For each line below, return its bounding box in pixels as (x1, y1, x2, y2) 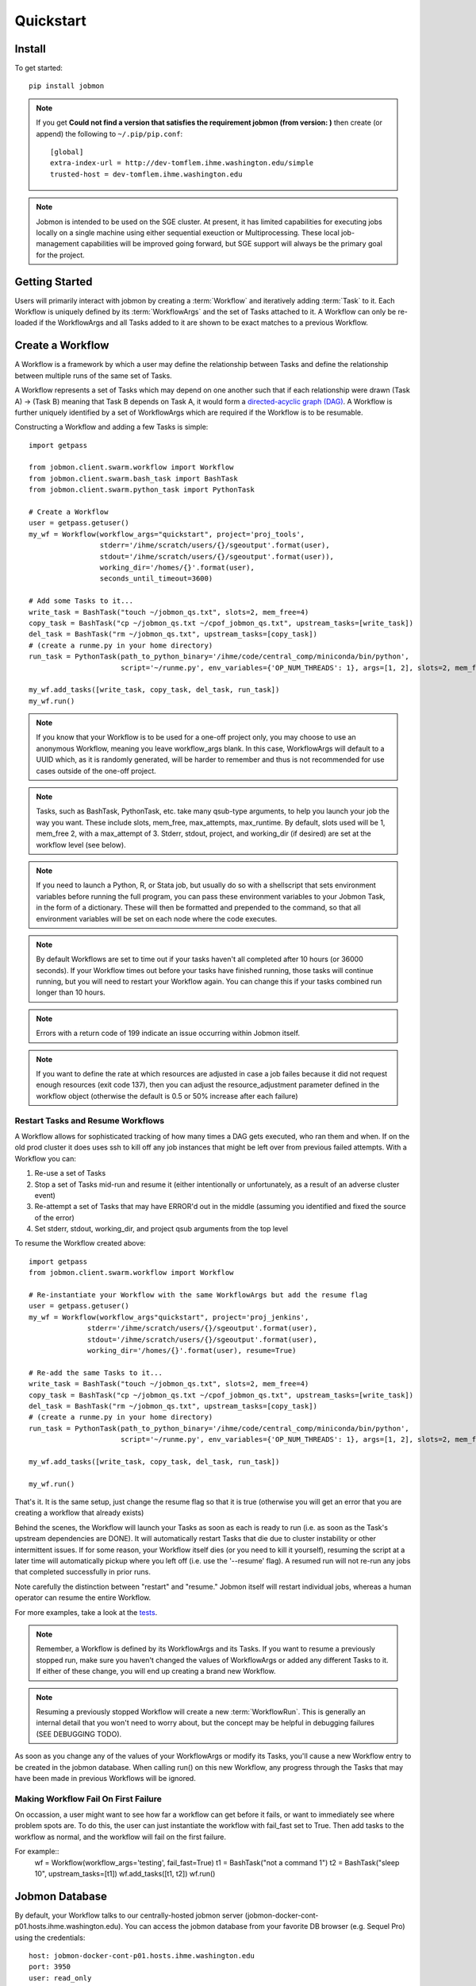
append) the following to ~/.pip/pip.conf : (36, 129, 183, 138)
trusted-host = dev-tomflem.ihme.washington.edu (50, 169, 243, 179)
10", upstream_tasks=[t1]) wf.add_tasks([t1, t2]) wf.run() (34, 1868, 216, 1878)
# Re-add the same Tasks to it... (29, 1368, 163, 1377)
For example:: (14, 1847, 59, 1857)
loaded (14, 318, 38, 327)
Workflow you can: (14, 1153, 77, 1163)
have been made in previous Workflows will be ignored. (14, 1773, 196, 1783)
